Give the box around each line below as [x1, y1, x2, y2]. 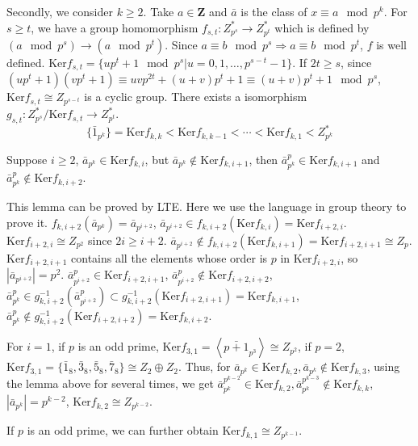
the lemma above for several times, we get [6, 375, 214, 392]
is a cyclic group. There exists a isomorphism [84, 88, 307, 105]
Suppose [6, 150, 48, 167]
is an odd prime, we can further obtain [27, 422, 219, 439]
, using [366, 358, 400, 375]
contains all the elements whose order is [71, 249, 268, 266]
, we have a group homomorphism [31, 19, 199, 36]
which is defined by [274, 19, 370, 36]
